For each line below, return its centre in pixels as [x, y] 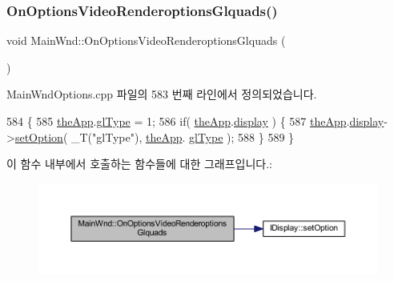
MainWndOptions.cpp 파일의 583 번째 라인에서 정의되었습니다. [162, 94]
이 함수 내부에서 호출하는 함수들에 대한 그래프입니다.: [139, 164]
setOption [39, 136]
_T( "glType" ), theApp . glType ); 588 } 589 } [183, 136]
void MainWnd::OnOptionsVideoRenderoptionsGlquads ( [146, 40]
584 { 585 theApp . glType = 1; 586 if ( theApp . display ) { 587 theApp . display [195, 121]
